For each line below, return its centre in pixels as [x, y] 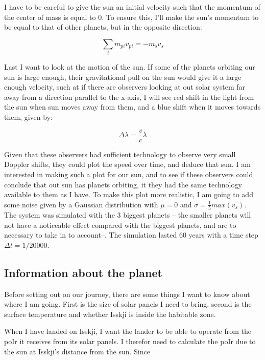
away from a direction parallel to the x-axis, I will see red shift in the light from [129, 97]
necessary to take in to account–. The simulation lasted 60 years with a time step [131, 235]
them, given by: [28, 117]
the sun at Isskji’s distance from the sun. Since [77, 351]
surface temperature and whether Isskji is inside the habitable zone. [110, 314]
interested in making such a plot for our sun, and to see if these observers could [129, 174]
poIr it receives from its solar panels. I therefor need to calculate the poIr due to [130, 341]
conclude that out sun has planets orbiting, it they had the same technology [123, 184]
